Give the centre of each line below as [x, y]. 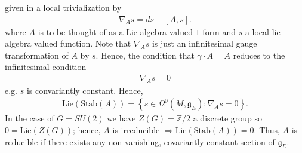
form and [219, 31]
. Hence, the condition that [145, 55]
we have [121, 118]
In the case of [30, 118]
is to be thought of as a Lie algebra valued [115, 31]
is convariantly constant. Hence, [85, 90]
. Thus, [267, 130]
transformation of [37, 55]
